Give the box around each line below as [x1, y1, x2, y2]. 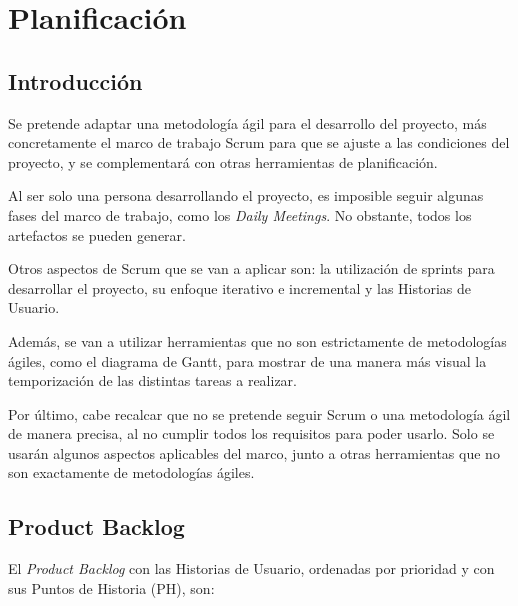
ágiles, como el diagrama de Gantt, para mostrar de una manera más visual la [8, 350, 487, 371]
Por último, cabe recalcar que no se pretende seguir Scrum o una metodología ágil [8, 403, 511, 424]
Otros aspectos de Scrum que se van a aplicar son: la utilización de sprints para [8, 258, 495, 279]
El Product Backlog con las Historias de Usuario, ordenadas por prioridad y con [8, 558, 495, 579]
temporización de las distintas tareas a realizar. [8, 370, 298, 391]
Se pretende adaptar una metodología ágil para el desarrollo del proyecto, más [8, 112, 487, 133]
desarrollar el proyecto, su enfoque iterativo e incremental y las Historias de [8, 277, 472, 298]
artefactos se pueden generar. [8, 224, 186, 245]
